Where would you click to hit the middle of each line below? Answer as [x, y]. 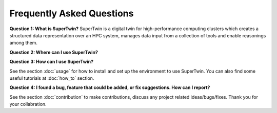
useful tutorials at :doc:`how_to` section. [52, 78]
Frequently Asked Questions [72, 13]
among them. [24, 43]
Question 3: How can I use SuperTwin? [52, 62]
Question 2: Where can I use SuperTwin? [54, 52]
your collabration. [28, 104]
